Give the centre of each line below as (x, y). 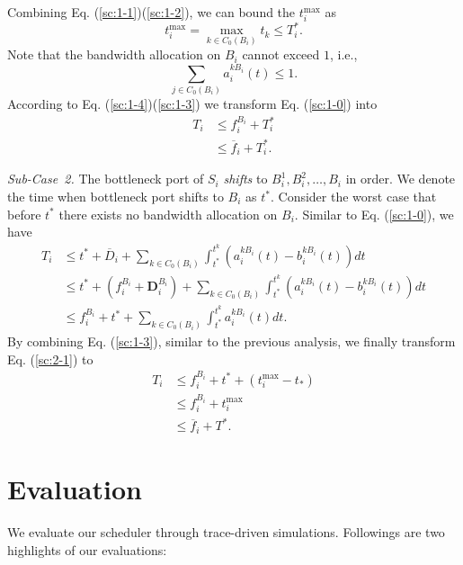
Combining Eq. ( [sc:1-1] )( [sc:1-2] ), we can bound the (151, 12)
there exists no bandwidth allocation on (168, 214)
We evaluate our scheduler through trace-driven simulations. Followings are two (226, 532)
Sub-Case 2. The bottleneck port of (106, 179)
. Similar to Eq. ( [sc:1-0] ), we (374, 214)
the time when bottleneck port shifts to (116, 197)
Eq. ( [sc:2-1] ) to (50, 359)
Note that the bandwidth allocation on (114, 54)
